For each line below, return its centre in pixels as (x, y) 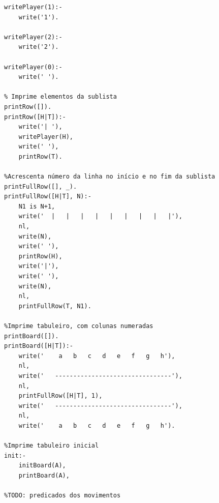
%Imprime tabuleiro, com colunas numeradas (79, 326)
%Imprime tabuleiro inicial (52, 446)
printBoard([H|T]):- (39, 346)
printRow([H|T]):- (35, 117)
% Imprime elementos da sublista (60, 97)
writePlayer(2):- (33, 37)
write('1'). (39, 17)
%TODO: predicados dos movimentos (62, 496)
